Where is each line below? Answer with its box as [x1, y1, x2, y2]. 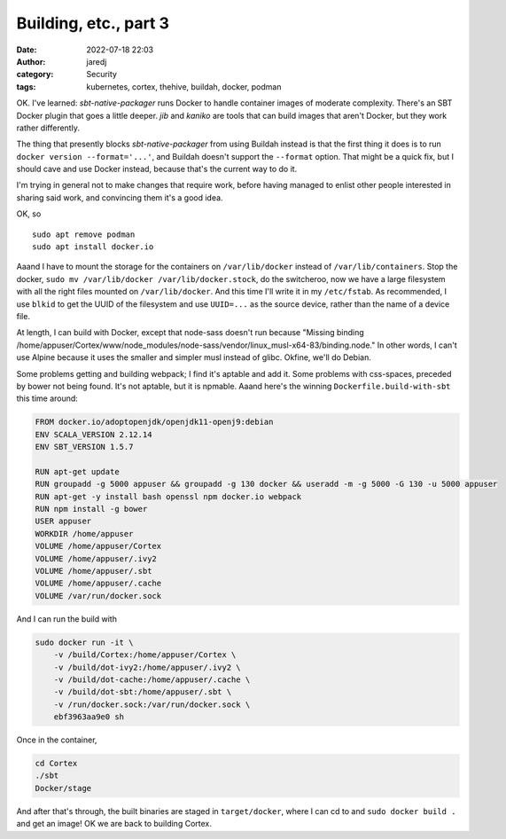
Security [86, 69, 117, 80]
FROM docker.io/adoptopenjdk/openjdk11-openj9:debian [35, 417, 274, 427]
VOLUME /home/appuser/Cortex [35, 541, 162, 552]
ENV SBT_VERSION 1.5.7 [35, 442, 134, 452]
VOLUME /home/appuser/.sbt [35, 566, 152, 576]
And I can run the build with [16, 613, 117, 624]
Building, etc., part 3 [16, 13, 170, 33]
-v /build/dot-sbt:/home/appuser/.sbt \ [53, 687, 232, 697]
